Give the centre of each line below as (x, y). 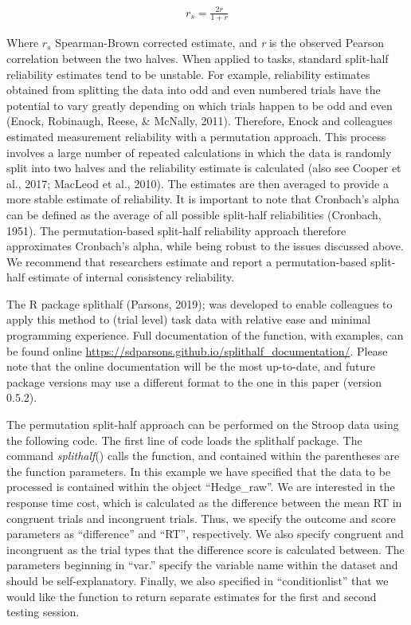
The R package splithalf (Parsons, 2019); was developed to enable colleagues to (200, 303)
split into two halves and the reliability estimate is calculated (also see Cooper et (204, 168)
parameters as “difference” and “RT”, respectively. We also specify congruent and (205, 534)
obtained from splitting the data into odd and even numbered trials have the (194, 90)
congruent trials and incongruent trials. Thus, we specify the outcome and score (201, 518)
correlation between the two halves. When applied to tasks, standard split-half (198, 58)
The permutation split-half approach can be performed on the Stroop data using (203, 425)
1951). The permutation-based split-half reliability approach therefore (176, 230)
